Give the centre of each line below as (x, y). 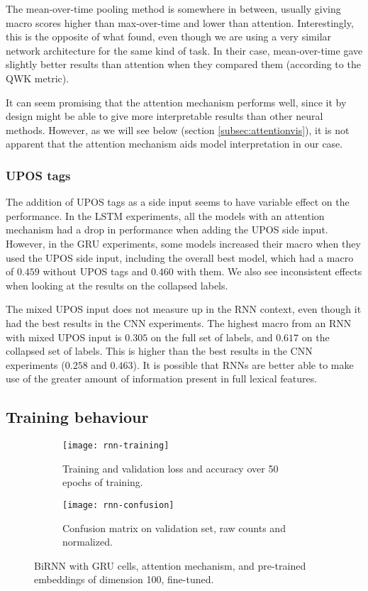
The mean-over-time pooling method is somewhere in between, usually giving (173, 9)
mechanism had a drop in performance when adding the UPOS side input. (167, 230)
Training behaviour (77, 417)
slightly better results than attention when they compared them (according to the (183, 64)
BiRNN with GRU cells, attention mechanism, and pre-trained (170, 565)
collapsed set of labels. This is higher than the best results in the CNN (159, 351)
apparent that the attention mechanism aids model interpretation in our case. (174, 144)
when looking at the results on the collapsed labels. (117, 285)
